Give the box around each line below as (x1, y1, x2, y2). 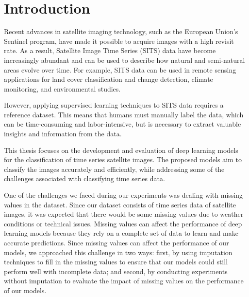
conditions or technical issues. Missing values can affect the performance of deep (4, 218, 242, 228)
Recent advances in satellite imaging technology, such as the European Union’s (4, 26, 238, 37)
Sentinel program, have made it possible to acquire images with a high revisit (4, 36, 234, 46)
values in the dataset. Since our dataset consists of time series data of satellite (4, 199, 236, 209)
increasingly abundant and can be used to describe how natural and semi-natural (4, 55, 245, 65)
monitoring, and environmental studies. (4, 83, 121, 93)
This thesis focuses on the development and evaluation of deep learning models (4, 145, 238, 155)
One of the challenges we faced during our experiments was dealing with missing (4, 190, 243, 200)
